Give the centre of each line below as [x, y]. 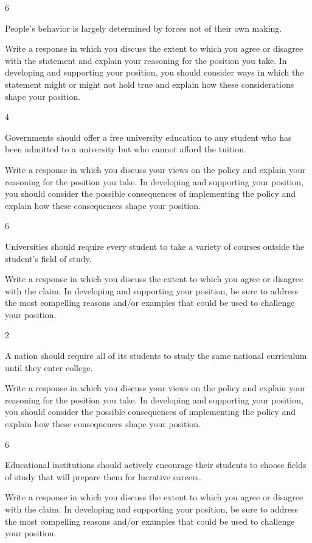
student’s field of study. [48, 258]
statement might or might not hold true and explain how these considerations [150, 84]
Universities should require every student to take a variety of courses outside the [155, 246]
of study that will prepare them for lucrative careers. [103, 476]
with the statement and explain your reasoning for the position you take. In [146, 60]
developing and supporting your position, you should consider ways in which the [154, 72]
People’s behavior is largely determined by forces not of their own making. [144, 28]
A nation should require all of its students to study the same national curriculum [156, 356]
